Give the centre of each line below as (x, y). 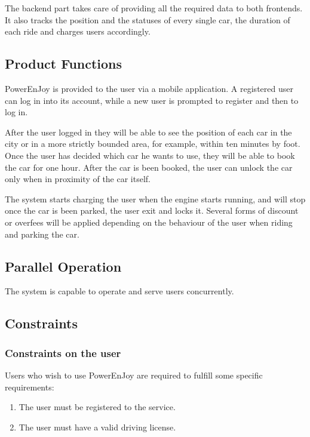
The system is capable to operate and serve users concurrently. (119, 291)
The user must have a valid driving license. (97, 427)
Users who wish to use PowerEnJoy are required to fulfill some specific (134, 375)
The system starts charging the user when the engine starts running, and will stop (155, 199)
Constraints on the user (63, 353)
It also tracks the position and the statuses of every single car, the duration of (148, 19)
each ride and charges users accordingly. (78, 31)
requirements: (30, 387)
